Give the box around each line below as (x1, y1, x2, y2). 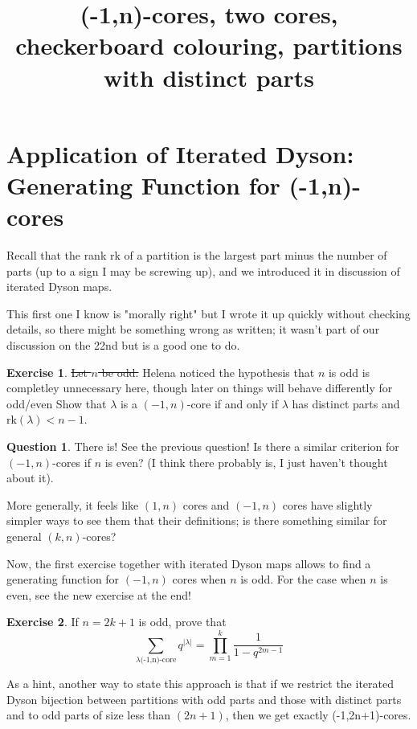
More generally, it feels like (6, 496, 139, 513)
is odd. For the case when (240, 571, 366, 588)
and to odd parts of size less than (6, 706, 171, 723)
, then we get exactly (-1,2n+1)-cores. (225, 706, 411, 723)
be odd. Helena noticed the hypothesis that (101, 363, 315, 380)
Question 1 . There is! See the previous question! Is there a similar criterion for (6, 438, 399, 454)
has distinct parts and (292, 395, 400, 412)
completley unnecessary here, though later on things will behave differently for (6, 379, 393, 396)
